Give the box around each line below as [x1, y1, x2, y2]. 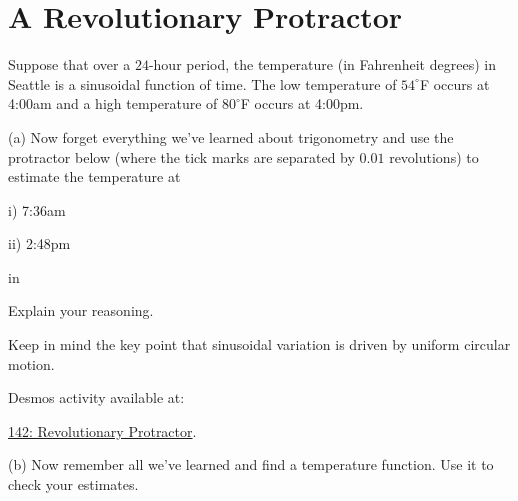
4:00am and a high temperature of [8, 93, 218, 114]
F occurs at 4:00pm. [240, 93, 364, 114]
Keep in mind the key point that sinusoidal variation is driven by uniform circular [8, 334, 511, 355]
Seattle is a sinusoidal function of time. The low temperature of [8, 73, 397, 94]
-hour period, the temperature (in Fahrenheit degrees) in [148, 54, 496, 75]
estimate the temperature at [8, 166, 181, 187]
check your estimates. [8, 474, 139, 495]
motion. [8, 353, 55, 374]
